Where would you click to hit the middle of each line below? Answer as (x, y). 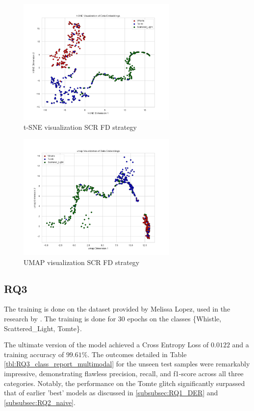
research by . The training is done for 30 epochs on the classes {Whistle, (113, 319)
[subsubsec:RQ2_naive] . (40, 402)
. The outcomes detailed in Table (137, 354)
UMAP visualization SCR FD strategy (82, 262)
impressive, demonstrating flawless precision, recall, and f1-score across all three (124, 374)
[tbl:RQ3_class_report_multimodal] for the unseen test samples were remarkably (127, 364)
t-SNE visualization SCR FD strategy (80, 127)
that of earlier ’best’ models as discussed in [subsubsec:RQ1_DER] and (111, 393)
